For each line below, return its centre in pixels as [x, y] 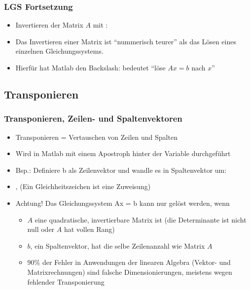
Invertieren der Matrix [49, 25]
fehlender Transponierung [66, 281]
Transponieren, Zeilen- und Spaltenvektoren [93, 118]
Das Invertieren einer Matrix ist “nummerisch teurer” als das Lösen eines [126, 41]
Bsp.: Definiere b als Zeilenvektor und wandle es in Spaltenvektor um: [121, 170]
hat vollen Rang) [89, 229]
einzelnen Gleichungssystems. [59, 51]
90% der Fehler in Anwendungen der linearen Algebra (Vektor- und [129, 262]
